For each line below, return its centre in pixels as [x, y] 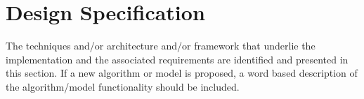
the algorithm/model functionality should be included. [123, 86]
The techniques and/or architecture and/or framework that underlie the [161, 46]
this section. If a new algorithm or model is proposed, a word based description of [182, 73]
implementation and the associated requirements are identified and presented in [177, 59]
